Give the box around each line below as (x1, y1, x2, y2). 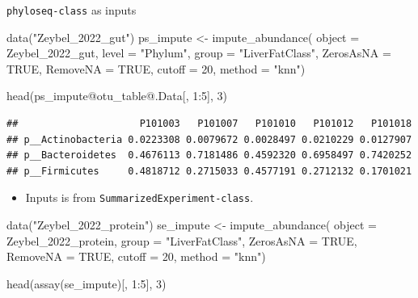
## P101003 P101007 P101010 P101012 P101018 (6, 118, 412, 130)
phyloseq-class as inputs (6, 2, 137, 18)
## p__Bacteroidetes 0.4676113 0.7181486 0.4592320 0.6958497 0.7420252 (6, 149, 412, 162)
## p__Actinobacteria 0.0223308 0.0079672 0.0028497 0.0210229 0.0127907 (6, 133, 412, 145)
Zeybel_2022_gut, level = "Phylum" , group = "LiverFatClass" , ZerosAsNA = (6, 44, 391, 61)
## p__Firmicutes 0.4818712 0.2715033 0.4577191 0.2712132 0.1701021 (6, 165, 412, 177)
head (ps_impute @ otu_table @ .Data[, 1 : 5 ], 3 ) (6, 87, 228, 104)
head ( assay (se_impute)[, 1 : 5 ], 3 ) (6, 275, 167, 292)
